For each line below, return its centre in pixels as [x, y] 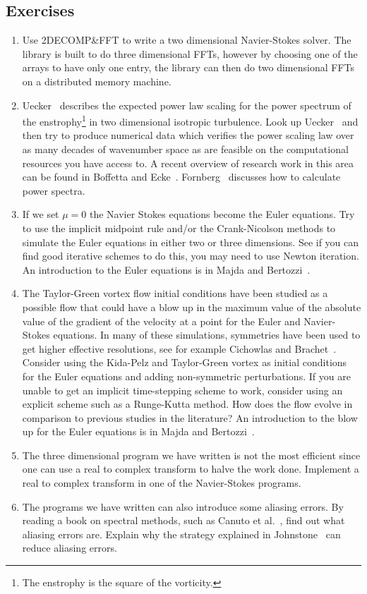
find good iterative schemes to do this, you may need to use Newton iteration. [191, 256]
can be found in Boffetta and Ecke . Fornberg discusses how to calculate [181, 177]
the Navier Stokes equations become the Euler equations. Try [222, 214]
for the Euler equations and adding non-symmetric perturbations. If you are [186, 376]
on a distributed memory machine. [97, 81]
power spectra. [54, 190]
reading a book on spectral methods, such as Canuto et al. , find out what [183, 520]
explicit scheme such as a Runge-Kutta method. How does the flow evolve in [187, 404]
